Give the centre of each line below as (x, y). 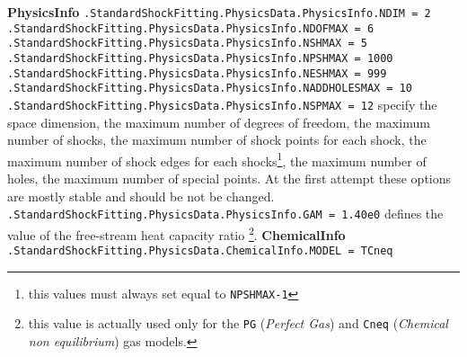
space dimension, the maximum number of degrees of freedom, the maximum (219, 122)
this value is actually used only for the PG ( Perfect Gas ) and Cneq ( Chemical (238, 323)
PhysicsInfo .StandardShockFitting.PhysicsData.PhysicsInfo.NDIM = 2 (219, 12)
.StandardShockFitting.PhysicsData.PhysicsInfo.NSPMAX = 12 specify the (222, 104)
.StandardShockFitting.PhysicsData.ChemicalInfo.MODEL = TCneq (200, 251)
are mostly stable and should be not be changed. (141, 196)
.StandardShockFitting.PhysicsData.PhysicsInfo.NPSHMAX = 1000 (200, 58)
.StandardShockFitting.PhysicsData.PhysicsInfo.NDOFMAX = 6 (191, 28)
